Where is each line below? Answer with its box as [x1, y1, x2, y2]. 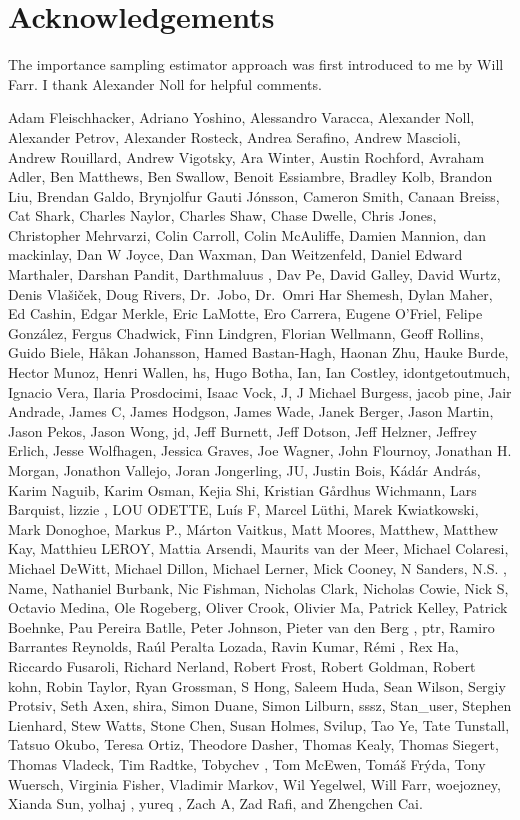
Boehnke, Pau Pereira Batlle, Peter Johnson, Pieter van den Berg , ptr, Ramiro [8, 616, 495, 637]
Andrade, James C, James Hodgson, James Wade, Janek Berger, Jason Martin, [8, 401, 494, 422]
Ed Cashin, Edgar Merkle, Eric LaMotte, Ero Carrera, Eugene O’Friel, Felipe [8, 303, 483, 324]
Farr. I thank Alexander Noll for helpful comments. [8, 73, 322, 94]
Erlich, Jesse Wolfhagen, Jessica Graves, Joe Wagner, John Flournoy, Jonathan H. [8, 440, 512, 461]
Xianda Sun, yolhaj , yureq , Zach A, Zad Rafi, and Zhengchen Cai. [8, 793, 423, 814]
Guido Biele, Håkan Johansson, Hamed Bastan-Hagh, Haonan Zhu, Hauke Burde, [8, 342, 509, 363]
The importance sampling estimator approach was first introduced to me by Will [8, 54, 504, 75]
